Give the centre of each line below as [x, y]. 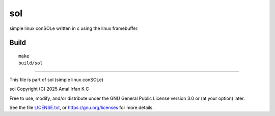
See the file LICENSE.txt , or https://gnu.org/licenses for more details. [81, 107]
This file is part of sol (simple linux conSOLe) [57, 80]
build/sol [31, 63]
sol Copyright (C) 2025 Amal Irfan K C [49, 89]
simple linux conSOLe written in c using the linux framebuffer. [74, 28]
